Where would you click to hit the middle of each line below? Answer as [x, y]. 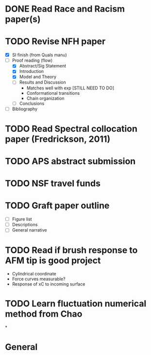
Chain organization [45, 98]
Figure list [22, 219]
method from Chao [44, 314]
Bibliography [25, 109]
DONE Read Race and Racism [65, 9]
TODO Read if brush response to [71, 250]
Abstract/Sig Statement [43, 66]
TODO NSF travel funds [53, 184]
